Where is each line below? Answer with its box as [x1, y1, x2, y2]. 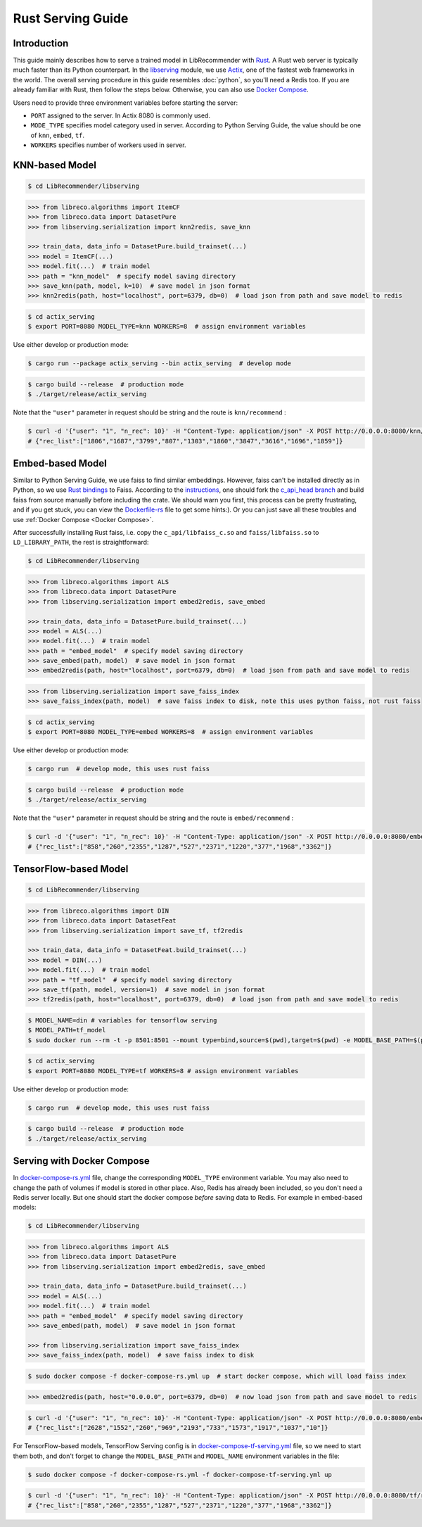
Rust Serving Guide [13, 11, 129, 26]
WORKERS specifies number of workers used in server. [30, 141, 186, 149]
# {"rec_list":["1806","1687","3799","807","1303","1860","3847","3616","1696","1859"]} [27, 437, 344, 445]
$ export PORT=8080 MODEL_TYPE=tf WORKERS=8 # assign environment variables [27, 1067, 299, 1075]
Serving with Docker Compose [13, 1155, 151, 1167]
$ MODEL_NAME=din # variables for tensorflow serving [27, 1016, 217, 1024]
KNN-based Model [13, 159, 96, 171]
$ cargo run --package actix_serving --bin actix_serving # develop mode [27, 360, 292, 367]
